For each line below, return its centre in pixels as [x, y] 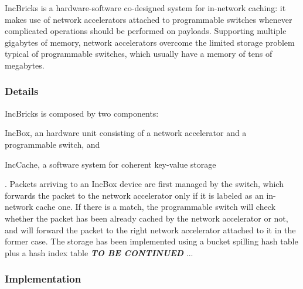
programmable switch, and [52, 144]
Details [22, 91]
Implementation [43, 279]
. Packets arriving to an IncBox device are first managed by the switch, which [144, 184]
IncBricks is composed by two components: [82, 113]
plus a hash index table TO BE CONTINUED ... [99, 252]
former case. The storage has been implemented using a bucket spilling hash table [151, 241]
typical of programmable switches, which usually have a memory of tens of [139, 54]
